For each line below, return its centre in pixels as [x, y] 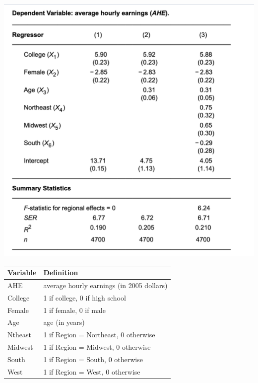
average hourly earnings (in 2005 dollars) [105, 285]
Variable [22, 272]
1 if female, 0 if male [74, 310]
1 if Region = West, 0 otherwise [92, 371]
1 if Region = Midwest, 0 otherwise [97, 347]
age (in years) [64, 322]
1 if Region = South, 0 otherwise [93, 359]
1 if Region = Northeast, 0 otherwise [99, 335]
